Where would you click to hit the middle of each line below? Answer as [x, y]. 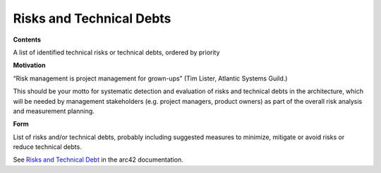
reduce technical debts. [48, 147]
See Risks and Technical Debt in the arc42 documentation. [98, 160]
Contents [27, 40]
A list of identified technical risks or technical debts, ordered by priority [116, 52]
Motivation [29, 65]
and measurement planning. [54, 111]
